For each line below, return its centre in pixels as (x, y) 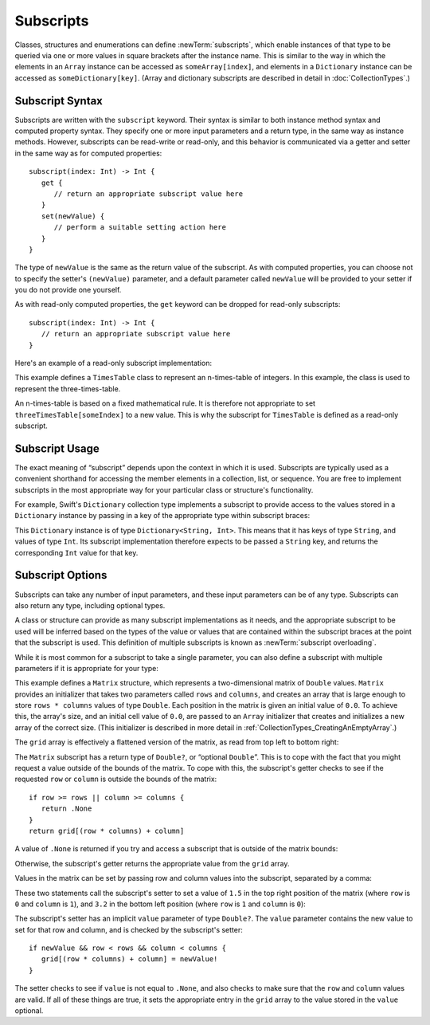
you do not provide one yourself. (68, 290)
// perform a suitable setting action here (140, 228)
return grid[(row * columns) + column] (107, 831)
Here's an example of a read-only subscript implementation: (113, 363)
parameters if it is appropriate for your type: (87, 668)
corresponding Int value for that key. (76, 552)
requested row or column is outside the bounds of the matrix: (116, 779)
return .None (66, 809)
